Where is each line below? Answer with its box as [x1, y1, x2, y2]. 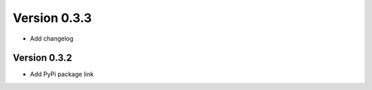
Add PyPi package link [30, 70, 94, 78]
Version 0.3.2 [12, 52, 72, 64]
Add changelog [30, 34, 74, 43]
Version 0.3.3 [12, 10, 92, 25]
